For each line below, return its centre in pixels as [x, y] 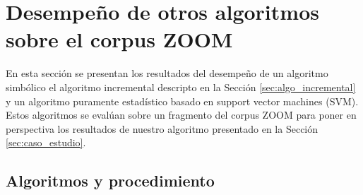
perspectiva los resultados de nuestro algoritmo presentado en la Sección [162, 128]
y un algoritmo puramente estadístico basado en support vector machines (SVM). [182, 101]
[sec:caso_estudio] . [46, 142]
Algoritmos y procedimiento [110, 181]
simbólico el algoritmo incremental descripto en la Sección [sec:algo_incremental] [181, 87]
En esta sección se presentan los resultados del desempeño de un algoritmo [167, 73]
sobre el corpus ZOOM [119, 39]
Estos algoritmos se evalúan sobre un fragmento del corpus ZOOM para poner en [181, 115]
